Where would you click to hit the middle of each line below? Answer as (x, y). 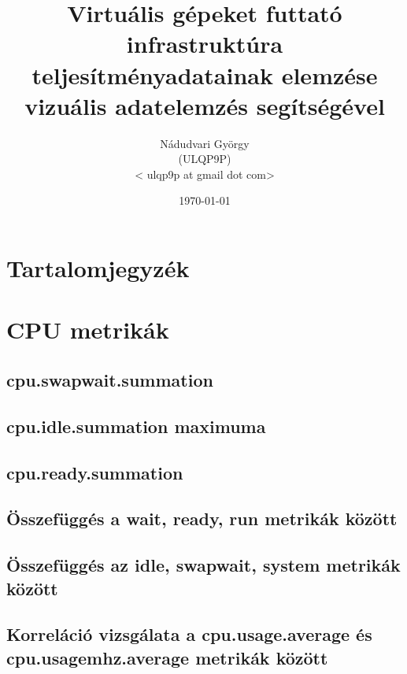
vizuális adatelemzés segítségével (205, 105)
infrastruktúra (205, 44)
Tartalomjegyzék (98, 268)
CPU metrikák (88, 330)
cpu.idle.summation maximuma (136, 426)
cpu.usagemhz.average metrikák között (167, 657)
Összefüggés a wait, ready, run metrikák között (202, 518)
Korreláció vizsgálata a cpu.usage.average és (189, 634)
